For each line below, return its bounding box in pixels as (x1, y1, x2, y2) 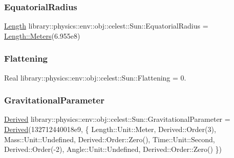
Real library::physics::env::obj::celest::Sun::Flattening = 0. (4, 72, 186, 83)
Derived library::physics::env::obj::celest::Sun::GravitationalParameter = (4, 114, 230, 124)
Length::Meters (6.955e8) (4, 30, 80, 41)
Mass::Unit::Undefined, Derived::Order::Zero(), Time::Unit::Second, (4, 134, 215, 144)
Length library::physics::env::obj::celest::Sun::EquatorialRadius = (4, 20, 208, 31)
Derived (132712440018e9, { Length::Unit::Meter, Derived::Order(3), (4, 124, 216, 135)
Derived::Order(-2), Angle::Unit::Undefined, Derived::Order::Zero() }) (4, 144, 222, 154)
